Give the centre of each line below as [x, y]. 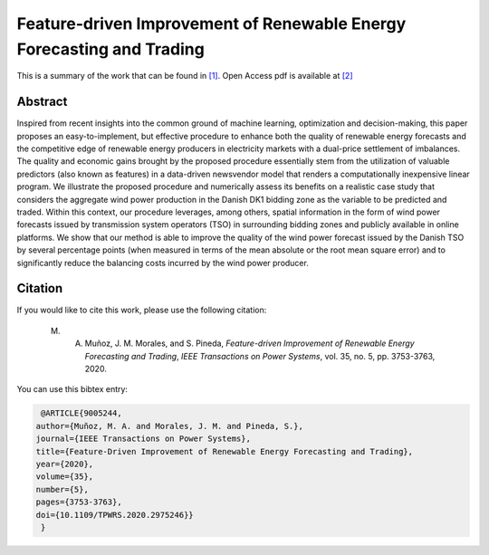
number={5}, [62, 489]
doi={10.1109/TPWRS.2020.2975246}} [115, 515]
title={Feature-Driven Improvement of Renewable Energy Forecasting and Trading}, [225, 451]
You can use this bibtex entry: [72, 389]
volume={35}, [65, 477]
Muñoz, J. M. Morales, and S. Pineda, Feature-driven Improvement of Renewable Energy [250, 343]
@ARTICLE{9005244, [81, 413]
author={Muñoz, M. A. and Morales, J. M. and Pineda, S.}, [169, 426]
